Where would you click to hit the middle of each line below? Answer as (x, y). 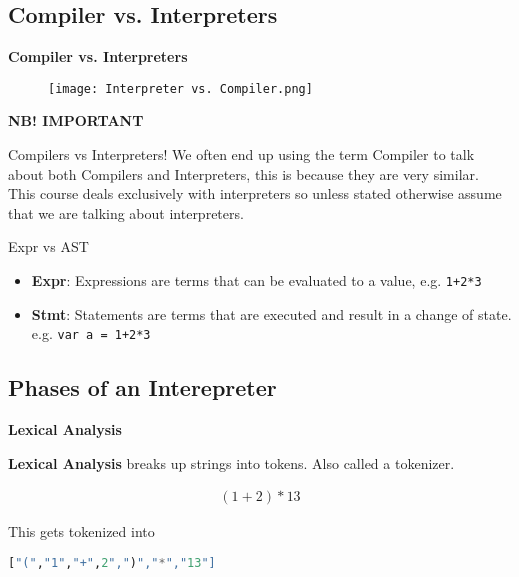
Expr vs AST (48, 246)
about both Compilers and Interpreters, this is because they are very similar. (243, 173)
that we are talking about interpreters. (126, 212)
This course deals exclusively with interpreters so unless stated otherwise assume (255, 193)
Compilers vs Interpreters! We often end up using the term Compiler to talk (241, 154)
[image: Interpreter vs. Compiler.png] (180, 88)
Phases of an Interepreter (142, 387)
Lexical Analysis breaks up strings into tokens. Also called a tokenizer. (231, 462)
